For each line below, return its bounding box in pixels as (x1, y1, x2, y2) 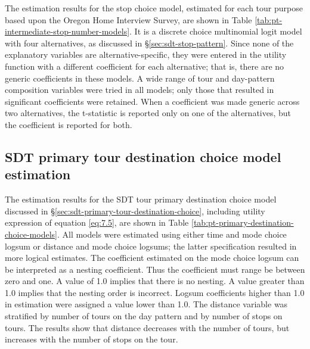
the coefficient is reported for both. (5, 118, 132, 130)
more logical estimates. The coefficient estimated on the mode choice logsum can (5, 251, 299, 264)
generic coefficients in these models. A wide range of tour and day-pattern (5, 71, 275, 84)
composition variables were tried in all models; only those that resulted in (5, 83, 274, 96)
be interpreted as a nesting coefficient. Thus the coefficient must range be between (5, 263, 305, 275)
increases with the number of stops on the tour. (5, 333, 178, 345)
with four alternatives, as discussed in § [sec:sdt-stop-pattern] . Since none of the (5, 36, 294, 49)
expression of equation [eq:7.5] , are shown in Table (5, 216, 189, 229)
